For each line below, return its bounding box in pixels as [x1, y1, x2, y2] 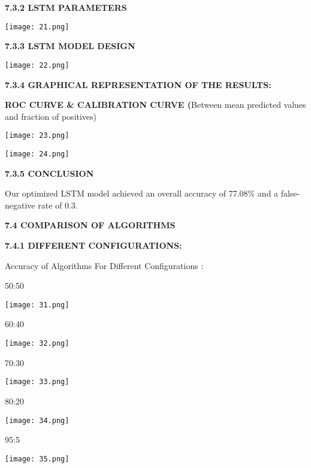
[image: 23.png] [5, 131, 70, 140]
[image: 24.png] [5, 149, 70, 158]
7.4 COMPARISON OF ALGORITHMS [5, 219, 176, 231]
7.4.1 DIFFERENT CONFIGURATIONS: [5, 238, 182, 251]
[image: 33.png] [5, 378, 70, 387]
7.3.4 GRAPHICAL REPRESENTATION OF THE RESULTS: [5, 78, 271, 90]
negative [5, 198, 35, 211]
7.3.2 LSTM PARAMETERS [5, 1, 127, 13]
